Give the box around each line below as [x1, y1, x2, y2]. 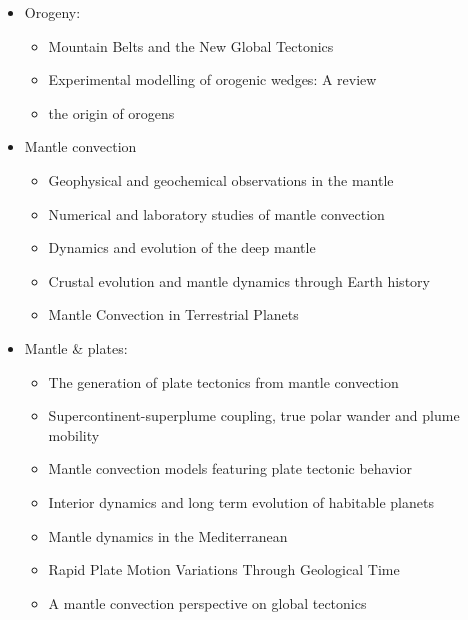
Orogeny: [24, 2, 81, 22]
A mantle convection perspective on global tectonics [48, 592, 367, 613]
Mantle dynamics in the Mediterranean [48, 525, 288, 546]
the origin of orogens [48, 102, 175, 123]
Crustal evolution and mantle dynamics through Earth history [48, 270, 430, 291]
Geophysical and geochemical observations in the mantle [48, 169, 394, 190]
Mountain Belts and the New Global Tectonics [48, 35, 334, 56]
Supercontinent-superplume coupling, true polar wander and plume [48, 405, 460, 426]
